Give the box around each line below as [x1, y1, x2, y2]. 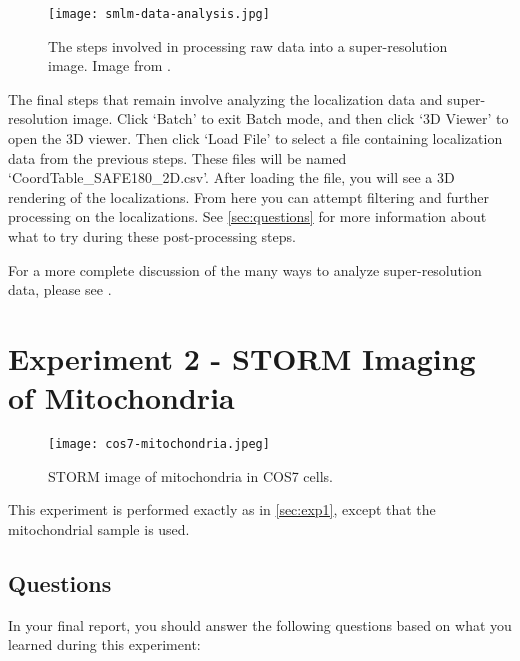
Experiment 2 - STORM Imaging [8, 337, 476, 378]
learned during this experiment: [8, 634, 201, 655]
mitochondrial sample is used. [8, 518, 190, 539]
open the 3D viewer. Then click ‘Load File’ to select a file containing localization [8, 128, 503, 149]
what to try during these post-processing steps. [8, 226, 296, 246]
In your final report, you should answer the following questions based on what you [8, 614, 512, 635]
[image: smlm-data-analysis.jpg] [48, 7, 270, 21]
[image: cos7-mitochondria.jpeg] [48, 437, 270, 452]
